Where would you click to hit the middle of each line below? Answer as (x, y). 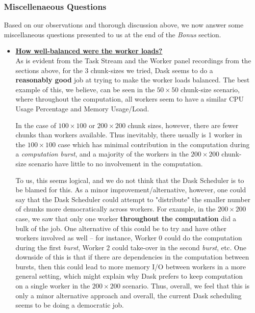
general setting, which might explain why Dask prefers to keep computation (129, 276)
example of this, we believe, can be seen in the (85, 89)
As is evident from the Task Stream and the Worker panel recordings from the (133, 60)
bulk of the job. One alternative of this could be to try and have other (121, 228)
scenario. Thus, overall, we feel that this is (186, 286)
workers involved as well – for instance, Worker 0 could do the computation (129, 238)
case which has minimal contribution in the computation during (154, 144)
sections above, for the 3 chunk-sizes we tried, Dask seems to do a (114, 70)
